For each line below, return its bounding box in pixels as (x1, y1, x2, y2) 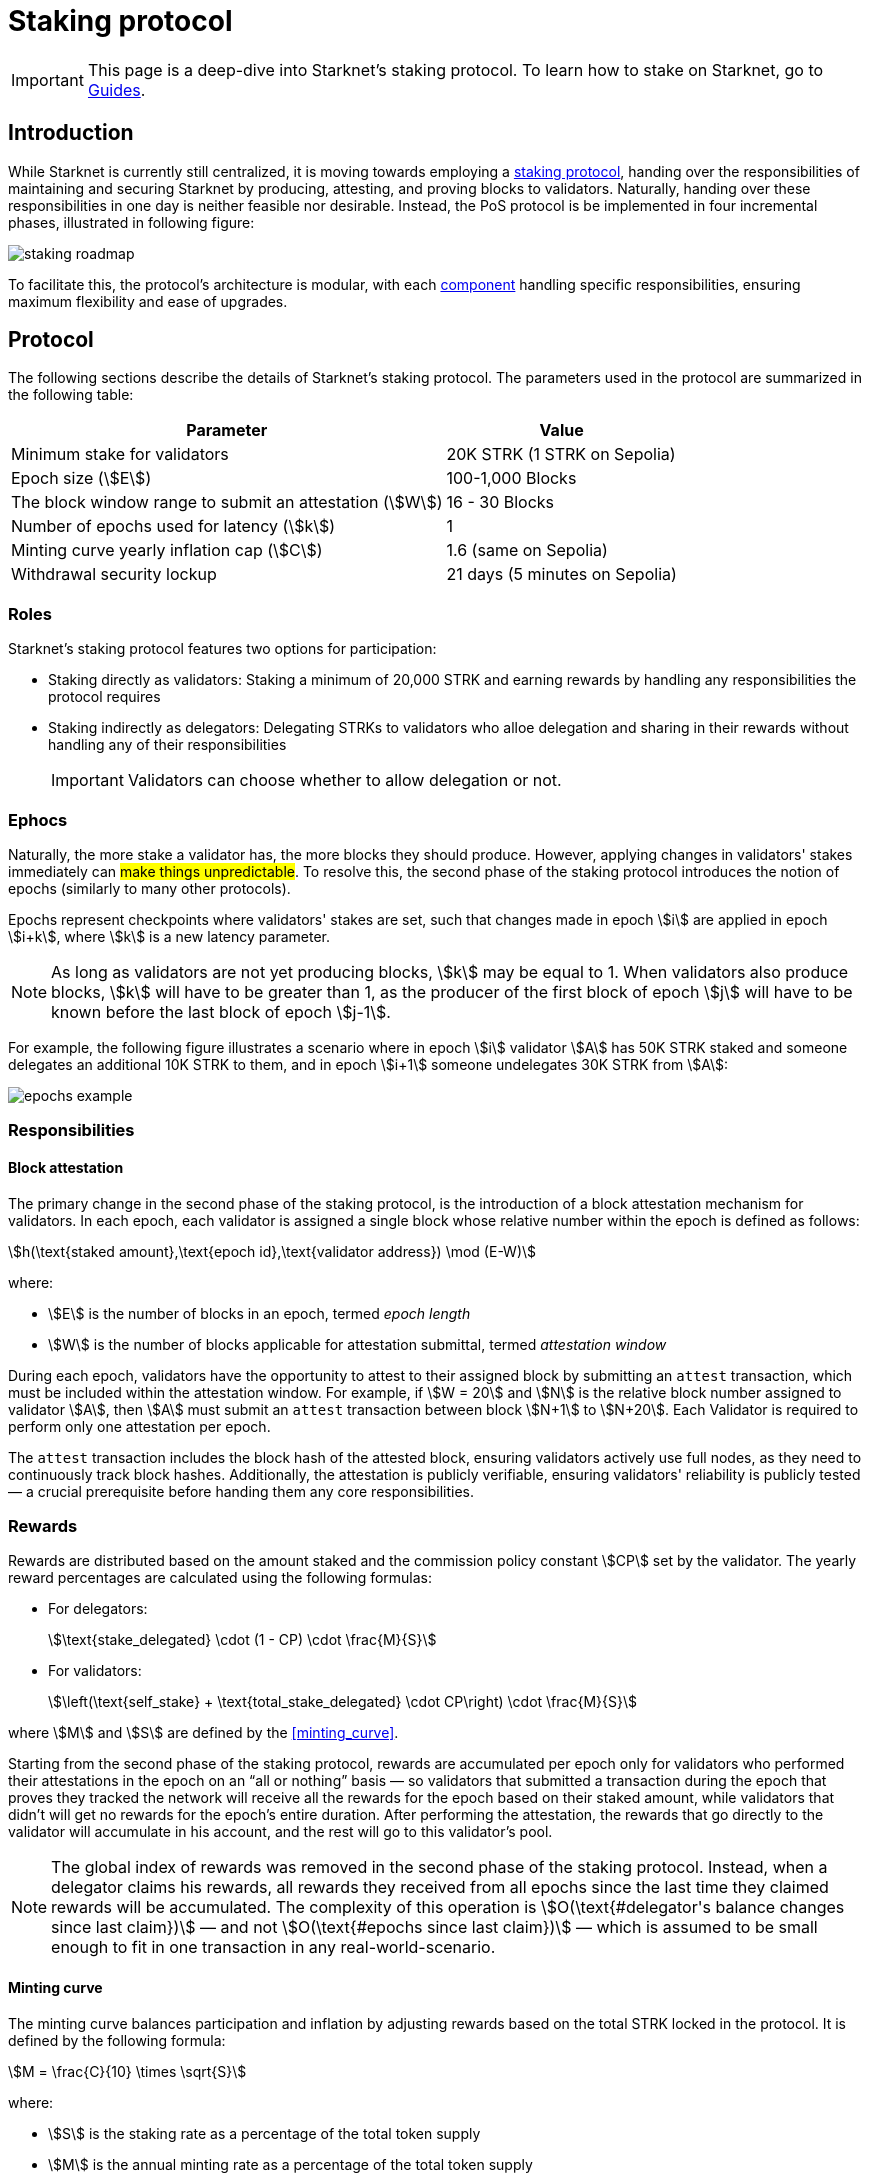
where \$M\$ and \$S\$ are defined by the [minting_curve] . (8, 1724, 399, 1742)
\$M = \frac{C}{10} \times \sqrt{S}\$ (8, 2062, 247, 2080)
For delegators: (48, 1600, 148, 1618)
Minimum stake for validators (11, 444, 229, 465)
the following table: (8, 386, 134, 404)
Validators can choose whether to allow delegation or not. (127, 770, 562, 791)
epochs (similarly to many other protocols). (8, 879, 291, 897)
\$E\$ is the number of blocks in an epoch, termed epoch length (48, 1304, 471, 1322)
